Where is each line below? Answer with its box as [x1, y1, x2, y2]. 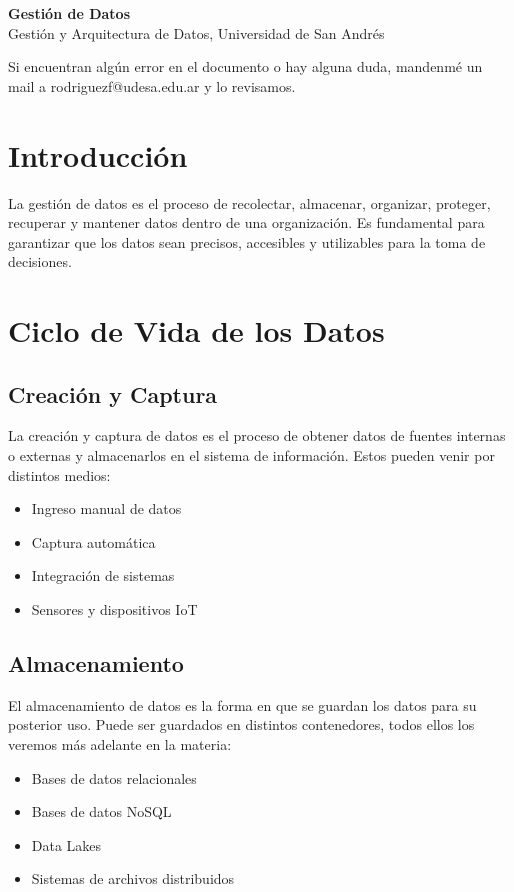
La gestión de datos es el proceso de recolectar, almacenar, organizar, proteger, [8, 192, 491, 213]
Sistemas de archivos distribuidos [31, 868, 235, 889]
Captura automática [31, 531, 156, 552]
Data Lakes [31, 834, 102, 855]
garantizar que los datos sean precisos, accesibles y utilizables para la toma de [8, 231, 486, 252]
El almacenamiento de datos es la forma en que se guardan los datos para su [8, 694, 477, 715]
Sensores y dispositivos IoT [31, 599, 198, 620]
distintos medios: [8, 464, 111, 485]
